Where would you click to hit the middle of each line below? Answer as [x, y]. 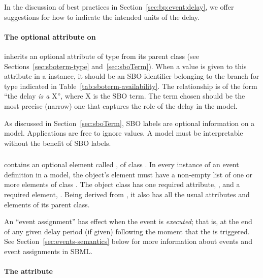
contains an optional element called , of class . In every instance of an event [122, 164]
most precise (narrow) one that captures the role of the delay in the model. [121, 105]
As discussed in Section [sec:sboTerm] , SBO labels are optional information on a [129, 123]
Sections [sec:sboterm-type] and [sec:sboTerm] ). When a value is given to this [125, 66]
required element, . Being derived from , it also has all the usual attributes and [127, 194]
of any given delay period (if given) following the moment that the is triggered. [127, 231]
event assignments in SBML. [48, 251]
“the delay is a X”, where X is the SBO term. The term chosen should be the [125, 96]
